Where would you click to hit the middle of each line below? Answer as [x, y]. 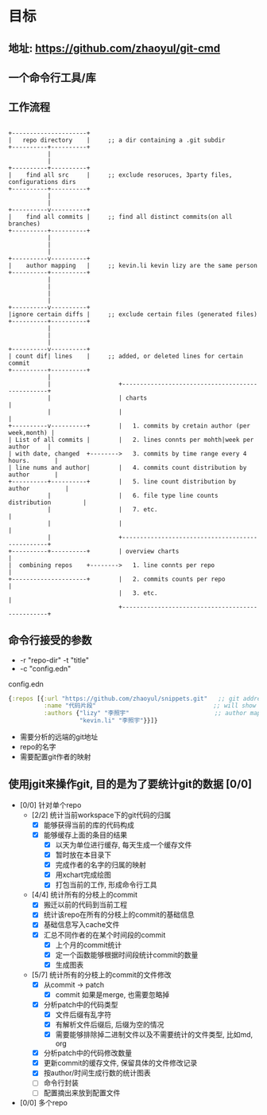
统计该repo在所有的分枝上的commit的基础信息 [119, 915]
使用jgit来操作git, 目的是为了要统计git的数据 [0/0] [130, 784]
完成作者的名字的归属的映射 [101, 865]
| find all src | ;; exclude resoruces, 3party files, [120, 175]
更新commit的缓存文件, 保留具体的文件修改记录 [120, 1063]
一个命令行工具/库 [52, 78]
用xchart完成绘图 [83, 875]
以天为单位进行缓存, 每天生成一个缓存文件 [124, 845]
